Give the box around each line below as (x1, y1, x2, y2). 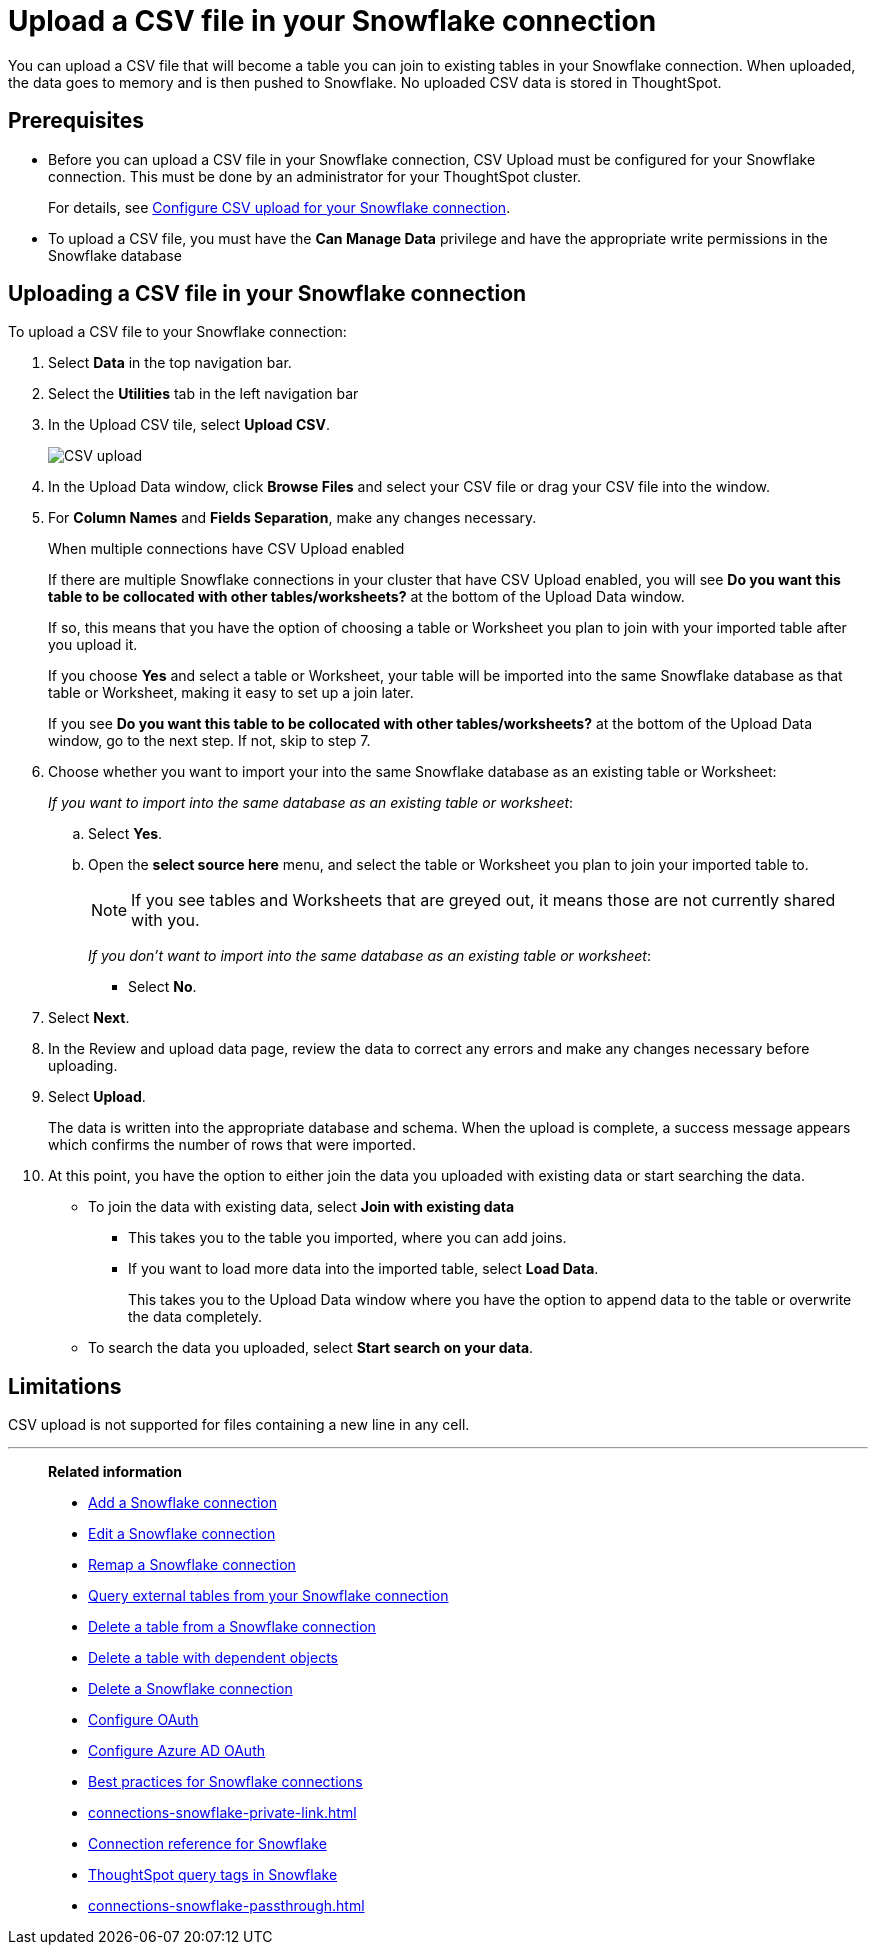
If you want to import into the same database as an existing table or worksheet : (48, 794, 574, 812)
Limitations (8, 1373, 122, 1399)
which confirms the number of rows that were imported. (48, 1136, 416, 1154)
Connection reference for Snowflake (88, 1835, 327, 1853)
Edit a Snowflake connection (88, 1525, 276, 1543)
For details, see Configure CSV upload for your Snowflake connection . (48, 198, 511, 216)
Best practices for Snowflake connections (88, 1773, 363, 1791)
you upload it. (48, 636, 138, 654)
